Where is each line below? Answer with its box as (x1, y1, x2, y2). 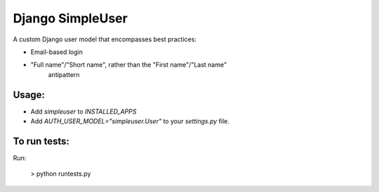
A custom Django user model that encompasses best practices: (13, 35, 197, 43)
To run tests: (13, 135, 69, 147)
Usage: (13, 88, 46, 101)
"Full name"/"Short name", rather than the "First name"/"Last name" (30, 60, 227, 69)
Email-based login (30, 48, 84, 56)
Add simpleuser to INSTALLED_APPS (30, 107, 137, 116)
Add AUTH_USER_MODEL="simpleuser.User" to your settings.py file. (30, 117, 230, 125)
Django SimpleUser (13, 11, 128, 26)
